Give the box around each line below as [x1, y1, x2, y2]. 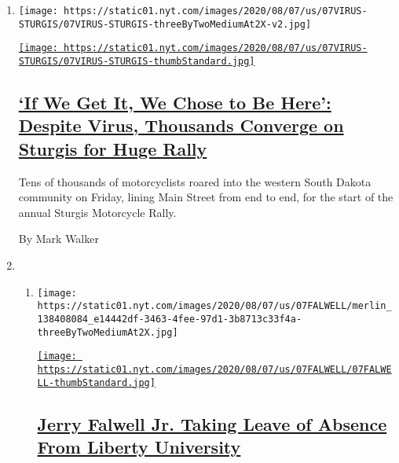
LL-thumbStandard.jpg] [37, 377, 156, 388]
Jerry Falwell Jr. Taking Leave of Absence [37, 411, 387, 435]
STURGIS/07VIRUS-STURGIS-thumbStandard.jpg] [18, 55, 255, 67]
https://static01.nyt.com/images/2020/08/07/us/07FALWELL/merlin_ [37, 300, 392, 312]
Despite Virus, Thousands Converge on [18, 113, 344, 138]
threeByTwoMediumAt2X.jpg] [37, 326, 178, 338]
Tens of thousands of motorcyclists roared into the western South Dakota [18, 173, 372, 189]
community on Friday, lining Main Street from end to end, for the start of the [18, 189, 394, 205]
